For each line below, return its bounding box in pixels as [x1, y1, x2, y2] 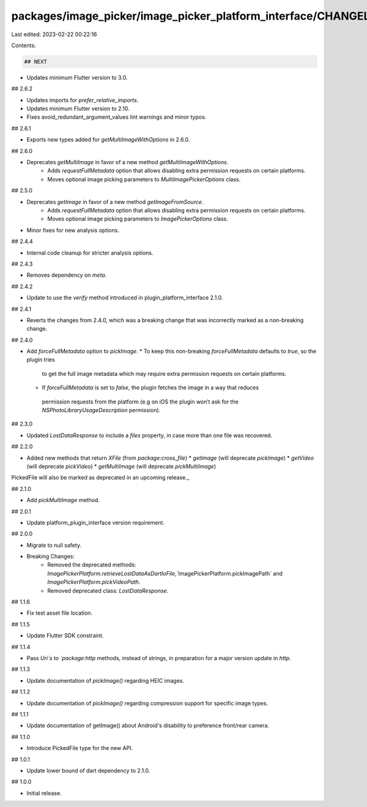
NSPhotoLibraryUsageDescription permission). [42, 407, 161, 414]
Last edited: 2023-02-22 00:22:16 [11, 31, 97, 38]
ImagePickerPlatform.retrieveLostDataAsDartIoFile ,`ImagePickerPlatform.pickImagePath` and [47, 569, 283, 577]
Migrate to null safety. [26, 541, 82, 549]
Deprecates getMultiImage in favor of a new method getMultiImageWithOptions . [26, 159, 229, 166]
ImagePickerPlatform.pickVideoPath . [47, 579, 141, 586]
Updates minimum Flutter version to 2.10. [26, 105, 130, 113]
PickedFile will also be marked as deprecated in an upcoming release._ [11, 474, 190, 481]
